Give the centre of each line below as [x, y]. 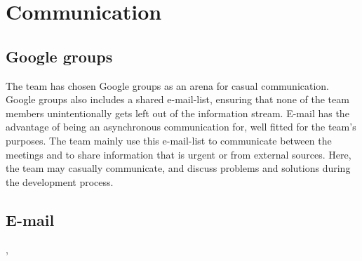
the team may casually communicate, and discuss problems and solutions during [178, 168]
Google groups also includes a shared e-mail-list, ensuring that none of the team [177, 99]
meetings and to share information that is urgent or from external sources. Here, [179, 154]
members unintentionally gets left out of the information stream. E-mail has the [177, 113]
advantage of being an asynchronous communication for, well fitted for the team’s [181, 127]
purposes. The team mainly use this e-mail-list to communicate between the [169, 140]
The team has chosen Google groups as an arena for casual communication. [168, 85]
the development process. [60, 181]
